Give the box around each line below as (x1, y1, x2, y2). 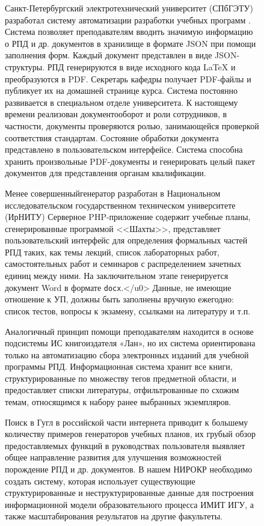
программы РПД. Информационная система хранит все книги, (5, 360, 233, 373)
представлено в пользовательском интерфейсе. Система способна (5, 143, 243, 156)
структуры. (5, 60, 45, 73)
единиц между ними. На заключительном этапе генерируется (5, 269, 229, 282)
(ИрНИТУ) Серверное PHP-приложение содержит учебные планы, (5, 210, 251, 223)
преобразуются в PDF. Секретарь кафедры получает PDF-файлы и (5, 72, 251, 85)
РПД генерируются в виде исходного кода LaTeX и (47, 60, 236, 73)
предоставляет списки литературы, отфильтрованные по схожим (5, 384, 239, 396)
